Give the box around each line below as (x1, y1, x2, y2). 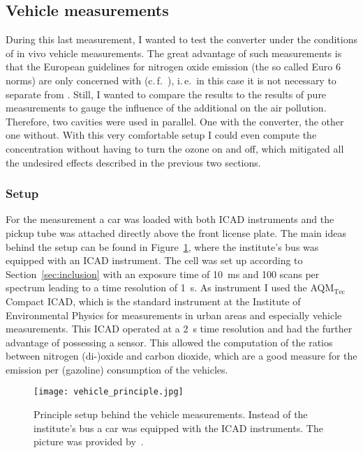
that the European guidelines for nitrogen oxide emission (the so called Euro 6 (6, 59, 341, 74)
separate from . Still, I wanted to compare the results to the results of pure (6, 86, 327, 101)
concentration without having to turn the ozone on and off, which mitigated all (6, 141, 344, 155)
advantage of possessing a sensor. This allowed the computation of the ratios (6, 335, 333, 349)
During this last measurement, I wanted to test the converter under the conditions (6, 32, 357, 47)
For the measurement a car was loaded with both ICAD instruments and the (6, 212, 334, 227)
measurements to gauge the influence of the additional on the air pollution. (6, 100, 327, 115)
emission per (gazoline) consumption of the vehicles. (6, 362, 228, 376)
